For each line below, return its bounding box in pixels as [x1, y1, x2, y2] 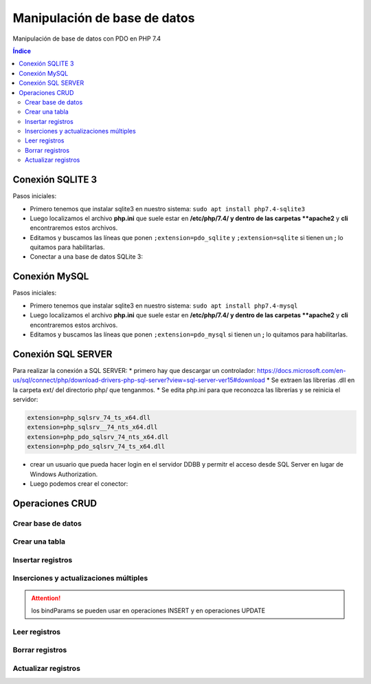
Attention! [31, 594, 61, 602]
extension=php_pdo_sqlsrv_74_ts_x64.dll [27, 442, 165, 451]
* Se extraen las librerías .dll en [266, 376, 355, 385]
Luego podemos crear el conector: [30, 479, 128, 488]
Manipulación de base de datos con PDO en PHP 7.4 [12, 34, 161, 43]
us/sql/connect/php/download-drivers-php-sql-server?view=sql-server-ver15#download [12, 376, 265, 385]
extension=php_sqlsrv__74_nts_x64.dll [27, 423, 158, 431]
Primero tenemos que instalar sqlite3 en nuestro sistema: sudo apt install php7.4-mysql [30, 301, 298, 310]
